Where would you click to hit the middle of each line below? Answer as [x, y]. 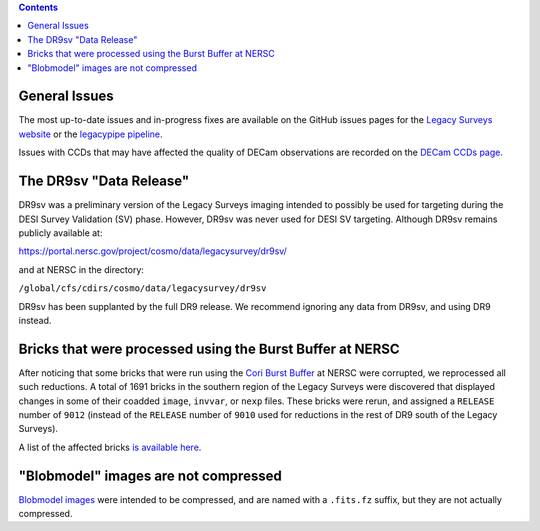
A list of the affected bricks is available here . [110, 447]
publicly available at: [60, 232]
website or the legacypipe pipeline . [91, 134]
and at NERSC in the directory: [81, 269]
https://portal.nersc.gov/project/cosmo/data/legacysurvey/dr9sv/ [152, 251]
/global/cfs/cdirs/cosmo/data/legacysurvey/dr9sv [142, 288]
